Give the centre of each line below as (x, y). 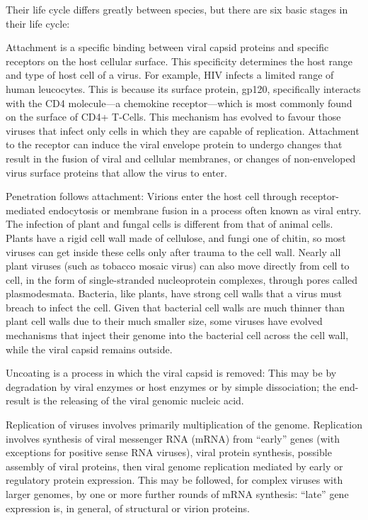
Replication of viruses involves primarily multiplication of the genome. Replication (184, 425)
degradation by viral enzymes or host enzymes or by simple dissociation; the (171, 386)
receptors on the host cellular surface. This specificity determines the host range (179, 61)
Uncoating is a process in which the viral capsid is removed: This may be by (171, 373)
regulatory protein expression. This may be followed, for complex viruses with (174, 480)
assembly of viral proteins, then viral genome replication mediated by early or (174, 466)
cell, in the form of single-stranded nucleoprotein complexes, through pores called (182, 279)
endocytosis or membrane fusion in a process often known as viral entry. (205, 210)
